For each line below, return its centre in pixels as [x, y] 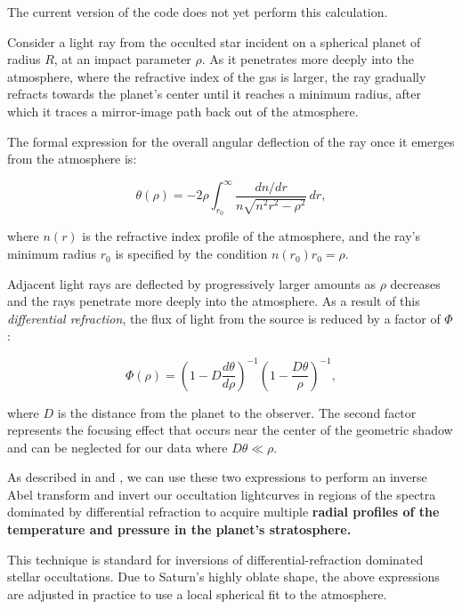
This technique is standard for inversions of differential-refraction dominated [215, 559]
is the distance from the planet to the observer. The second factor [237, 412]
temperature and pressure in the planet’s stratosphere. [179, 529]
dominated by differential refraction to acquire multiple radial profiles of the [223, 512]
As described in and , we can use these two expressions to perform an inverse [217, 477]
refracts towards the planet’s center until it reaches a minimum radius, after [214, 94]
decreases [415, 283]
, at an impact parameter [122, 59]
